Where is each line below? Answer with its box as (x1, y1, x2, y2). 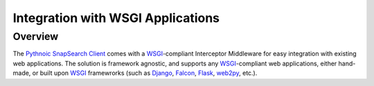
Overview (12, 30, 59, 43)
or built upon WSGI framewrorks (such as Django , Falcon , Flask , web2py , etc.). (32, 69, 258, 77)
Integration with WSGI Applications (12, 10, 220, 25)
